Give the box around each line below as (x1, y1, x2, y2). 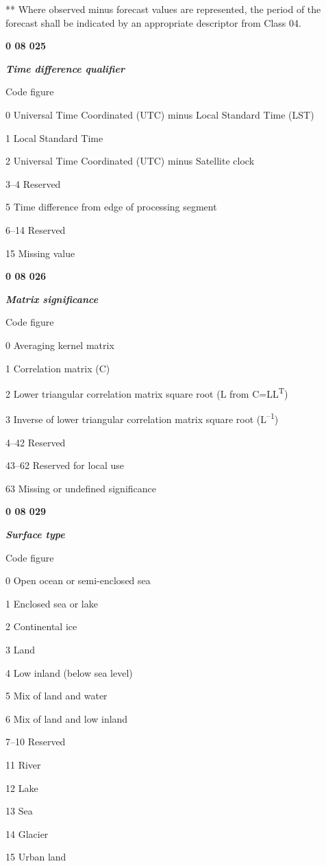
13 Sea (5, 804, 33, 818)
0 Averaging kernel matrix (5, 337, 114, 352)
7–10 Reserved (5, 734, 66, 749)
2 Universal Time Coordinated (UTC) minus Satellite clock (5, 154, 255, 168)
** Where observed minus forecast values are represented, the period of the (5, 2, 321, 16)
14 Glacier (5, 826, 49, 841)
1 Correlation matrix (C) (5, 361, 110, 375)
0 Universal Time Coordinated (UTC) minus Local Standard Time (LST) (5, 107, 314, 121)
